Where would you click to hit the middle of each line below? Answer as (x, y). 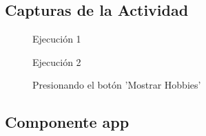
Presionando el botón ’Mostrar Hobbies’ (117, 85)
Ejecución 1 (57, 39)
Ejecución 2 (57, 61)
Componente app (67, 122)
